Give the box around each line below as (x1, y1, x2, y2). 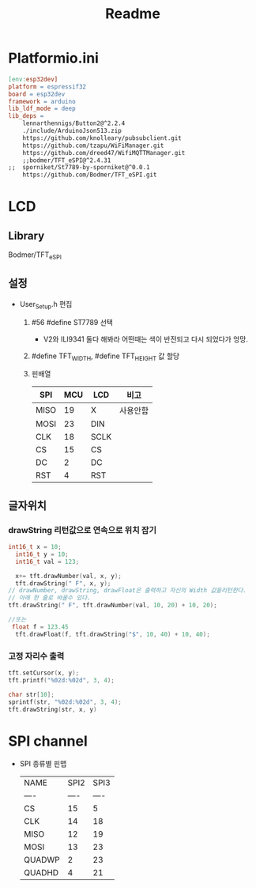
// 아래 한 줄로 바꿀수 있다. (8, 594, 91, 602)
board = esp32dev (8, 90, 66, 98)
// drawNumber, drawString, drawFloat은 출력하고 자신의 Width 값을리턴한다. (8, 587, 247, 595)
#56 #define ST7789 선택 (31, 317, 113, 327)
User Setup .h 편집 (19, 299, 73, 311)
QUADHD (23, 867, 59, 879)
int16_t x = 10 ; (8, 543, 62, 551)
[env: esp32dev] (8, 75, 58, 83)
